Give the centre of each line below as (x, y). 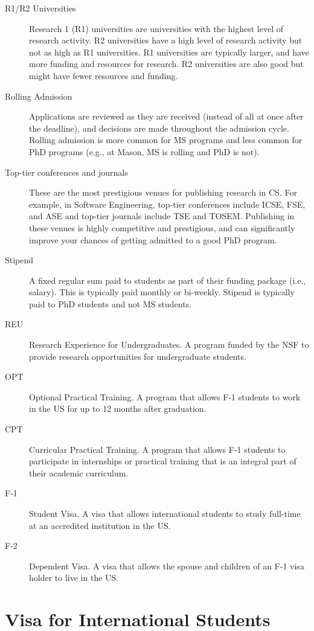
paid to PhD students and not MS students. (111, 303)
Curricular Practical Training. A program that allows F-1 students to (157, 449)
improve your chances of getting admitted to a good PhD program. (153, 239)
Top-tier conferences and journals (66, 172)
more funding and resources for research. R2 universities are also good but (166, 64)
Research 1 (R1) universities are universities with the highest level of (156, 28)
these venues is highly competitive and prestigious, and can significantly (162, 227)
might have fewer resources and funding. (104, 75)
